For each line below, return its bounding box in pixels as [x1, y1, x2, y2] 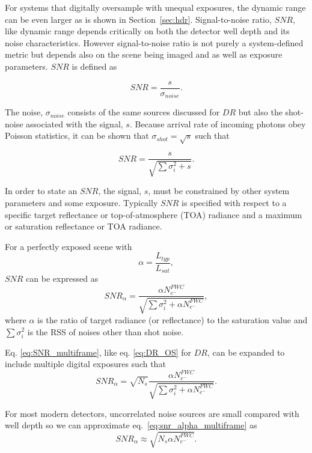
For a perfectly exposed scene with [5, 240, 132, 252]
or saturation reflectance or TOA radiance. [5, 220, 162, 233]
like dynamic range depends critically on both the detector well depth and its [5, 25, 290, 37]
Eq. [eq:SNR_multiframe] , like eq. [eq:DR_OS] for [5, 345, 192, 358]
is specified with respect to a [182, 196, 287, 209]
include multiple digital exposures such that [5, 357, 166, 370]
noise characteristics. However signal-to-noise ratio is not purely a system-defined [5, 36, 304, 49]
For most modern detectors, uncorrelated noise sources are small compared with [5, 407, 299, 419]
